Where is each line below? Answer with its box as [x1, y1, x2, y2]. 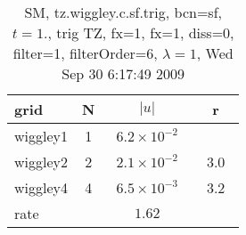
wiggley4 [14, 177, 69, 198]
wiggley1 [14, 126, 69, 146]
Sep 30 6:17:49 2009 [61, 63, 185, 84]
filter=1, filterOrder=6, [12, 43, 158, 63]
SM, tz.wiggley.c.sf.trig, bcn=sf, [24, 2, 222, 22]
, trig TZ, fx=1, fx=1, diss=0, [47, 22, 234, 43]
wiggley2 [14, 151, 69, 172]
